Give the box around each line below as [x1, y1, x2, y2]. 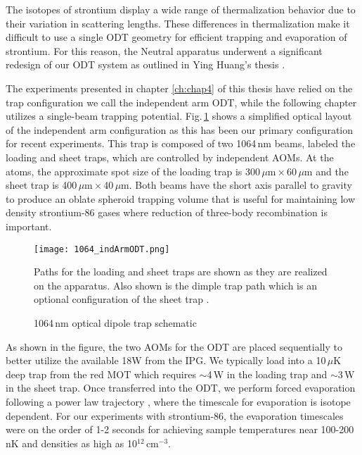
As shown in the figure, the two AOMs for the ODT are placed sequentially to [6, 339, 342, 354]
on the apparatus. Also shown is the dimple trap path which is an [34, 278, 317, 292]
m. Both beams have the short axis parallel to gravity [121, 177, 352, 192]
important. [6, 218, 52, 233]
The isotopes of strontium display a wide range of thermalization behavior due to [6, 2, 356, 16]
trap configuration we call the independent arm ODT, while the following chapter [6, 94, 357, 109]
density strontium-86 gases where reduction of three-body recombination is [6, 205, 328, 220]
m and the [304, 163, 349, 178]
